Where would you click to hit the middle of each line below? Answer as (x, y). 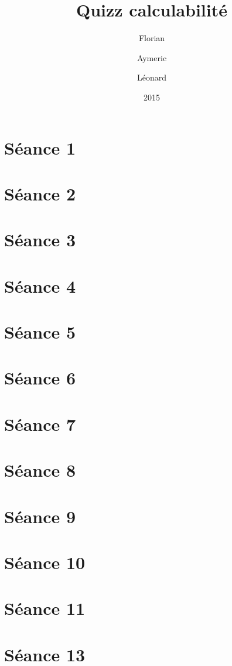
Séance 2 (40, 193)
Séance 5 (40, 332)
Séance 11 (45, 608)
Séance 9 (40, 516)
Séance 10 (45, 562)
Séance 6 (40, 378)
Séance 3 (40, 240)
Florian (152, 38)
